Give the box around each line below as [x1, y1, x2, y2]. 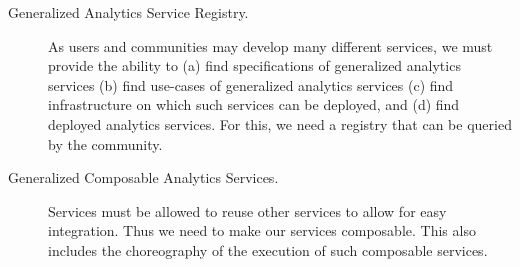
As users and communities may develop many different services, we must [48, 35, 493, 56]
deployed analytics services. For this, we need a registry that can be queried [48, 113, 512, 134]
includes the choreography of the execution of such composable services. [48, 239, 488, 260]
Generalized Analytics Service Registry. [8, 2, 249, 22]
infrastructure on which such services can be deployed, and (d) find [48, 94, 460, 115]
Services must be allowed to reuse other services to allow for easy [48, 200, 447, 221]
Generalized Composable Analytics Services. [8, 167, 279, 188]
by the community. [48, 133, 163, 154]
